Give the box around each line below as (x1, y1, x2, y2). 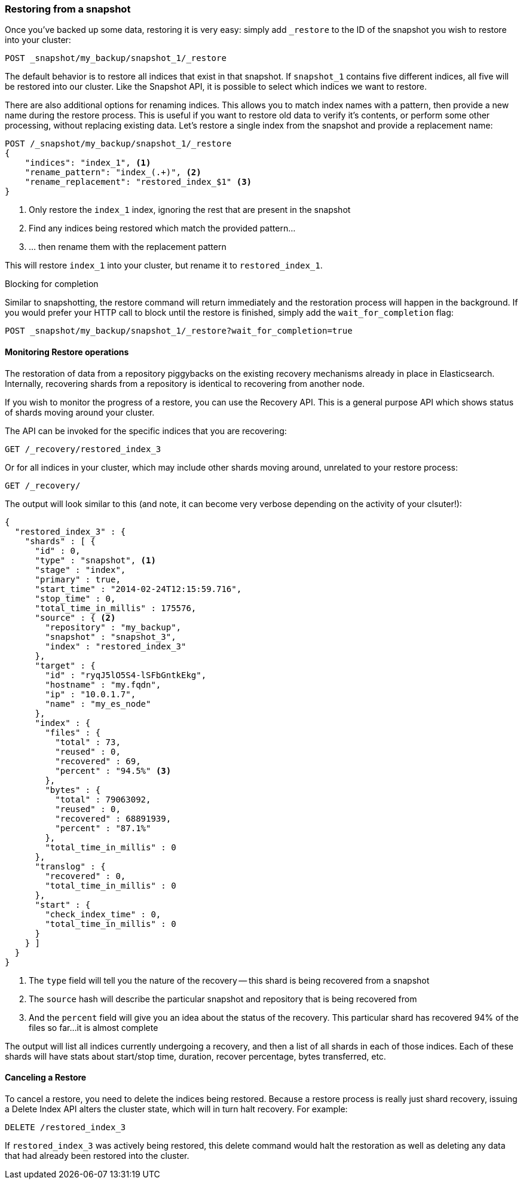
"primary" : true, (35, 574, 121, 584)
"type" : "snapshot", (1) (35, 555, 156, 565)
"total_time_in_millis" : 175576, (35, 603, 197, 613)
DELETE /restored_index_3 (5, 1122, 126, 1132)
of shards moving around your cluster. (5, 407, 155, 417)
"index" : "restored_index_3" (45, 641, 186, 651)
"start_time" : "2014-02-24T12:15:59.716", (35, 584, 242, 594)
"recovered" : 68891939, (55, 813, 172, 823)
